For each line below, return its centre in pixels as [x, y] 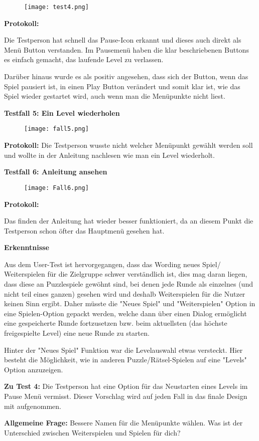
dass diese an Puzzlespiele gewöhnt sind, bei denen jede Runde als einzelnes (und [128, 284]
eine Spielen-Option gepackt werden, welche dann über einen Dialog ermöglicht [125, 313]
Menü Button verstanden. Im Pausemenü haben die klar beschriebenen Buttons [126, 49]
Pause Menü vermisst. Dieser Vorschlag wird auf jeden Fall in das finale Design [126, 396]
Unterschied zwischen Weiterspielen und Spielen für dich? [92, 432]
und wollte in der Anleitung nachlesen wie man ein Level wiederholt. [109, 155]
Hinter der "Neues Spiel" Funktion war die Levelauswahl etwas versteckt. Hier [123, 350]
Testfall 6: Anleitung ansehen [56, 172]
